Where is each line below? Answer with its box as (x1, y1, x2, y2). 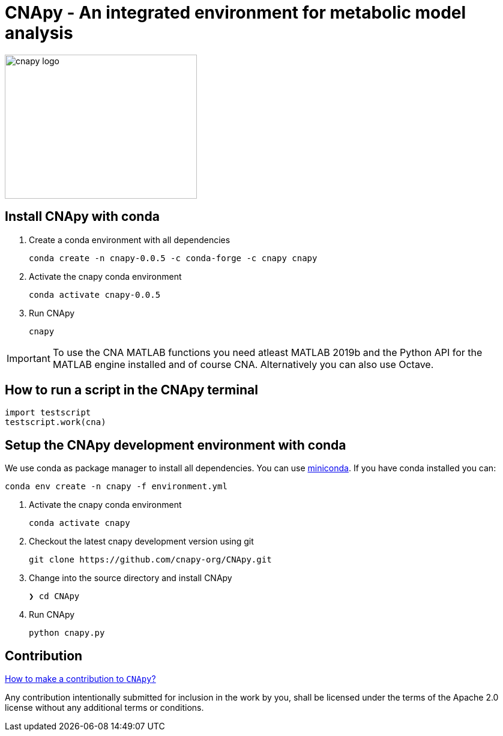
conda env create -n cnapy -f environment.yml (5, 481, 227, 492)
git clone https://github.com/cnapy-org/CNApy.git (29, 555, 272, 565)
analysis (5, 23, 73, 43)
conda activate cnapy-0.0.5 (29, 289, 161, 300)
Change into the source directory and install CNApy (29, 573, 232, 584)
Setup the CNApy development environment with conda (5, 437, 346, 453)
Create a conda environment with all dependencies (29, 234, 230, 245)
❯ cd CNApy (29, 591, 80, 602)
